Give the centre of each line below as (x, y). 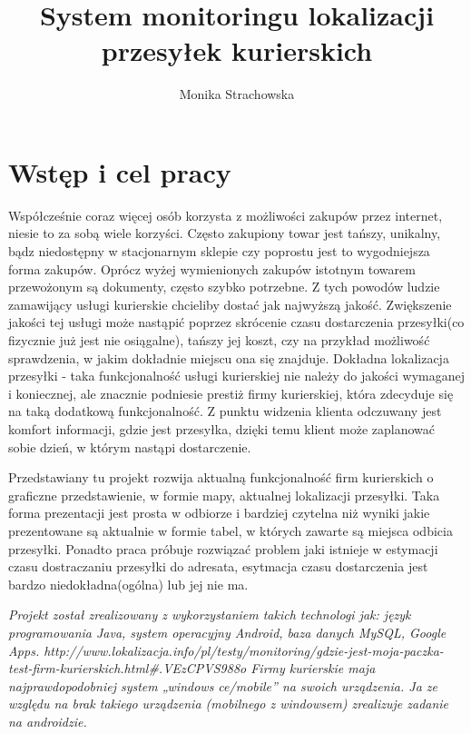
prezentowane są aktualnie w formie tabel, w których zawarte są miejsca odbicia (231, 530)
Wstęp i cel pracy (120, 171)
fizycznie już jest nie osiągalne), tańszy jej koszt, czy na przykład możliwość (219, 340)
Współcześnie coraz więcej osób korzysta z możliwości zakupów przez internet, (226, 215)
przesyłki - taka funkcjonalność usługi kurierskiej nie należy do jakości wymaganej (237, 376)
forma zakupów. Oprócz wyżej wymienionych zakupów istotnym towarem (212, 268)
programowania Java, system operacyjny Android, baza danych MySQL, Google (227, 632)
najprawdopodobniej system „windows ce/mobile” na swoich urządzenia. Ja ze (223, 685)
